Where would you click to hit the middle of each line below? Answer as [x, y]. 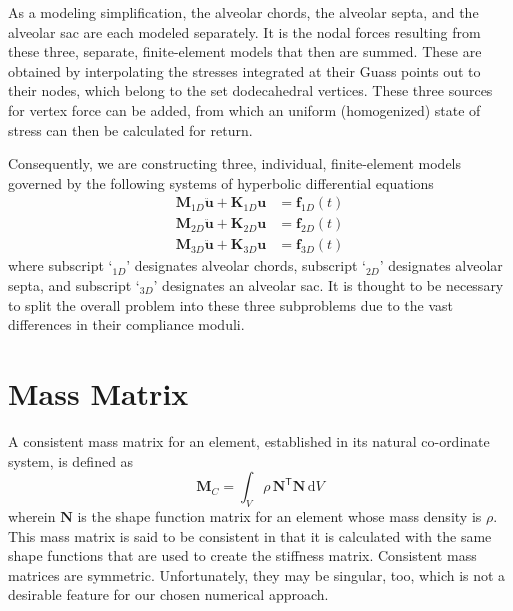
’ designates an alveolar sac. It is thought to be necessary [328, 285]
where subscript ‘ [60, 265]
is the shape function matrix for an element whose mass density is [279, 515]
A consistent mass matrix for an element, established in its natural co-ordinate [249, 440]
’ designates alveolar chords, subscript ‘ [246, 265]
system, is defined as [71, 460]
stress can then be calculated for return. [130, 129]
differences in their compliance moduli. [126, 324]
